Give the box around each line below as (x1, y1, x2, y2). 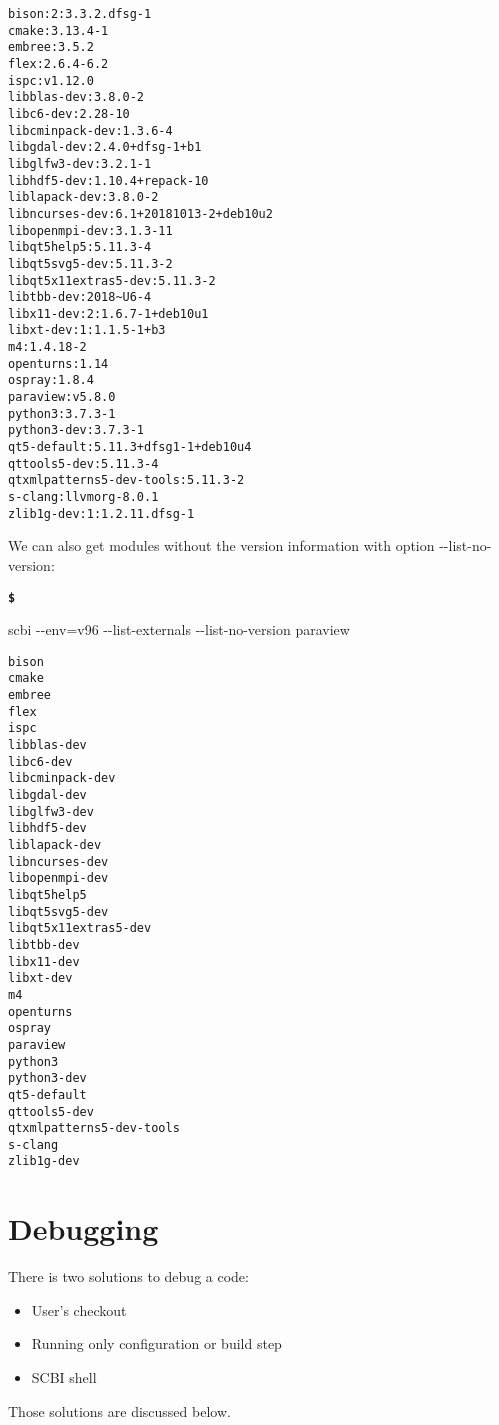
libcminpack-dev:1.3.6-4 (8, 123, 173, 138)
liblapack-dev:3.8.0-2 (8, 190, 159, 205)
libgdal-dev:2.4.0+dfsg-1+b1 (8, 140, 202, 155)
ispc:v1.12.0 (8, 73, 94, 88)
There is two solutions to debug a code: (8, 1266, 249, 1287)
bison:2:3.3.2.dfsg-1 (8, 7, 152, 21)
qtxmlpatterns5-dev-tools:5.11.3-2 (8, 473, 245, 488)
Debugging (8, 1208, 159, 1249)
